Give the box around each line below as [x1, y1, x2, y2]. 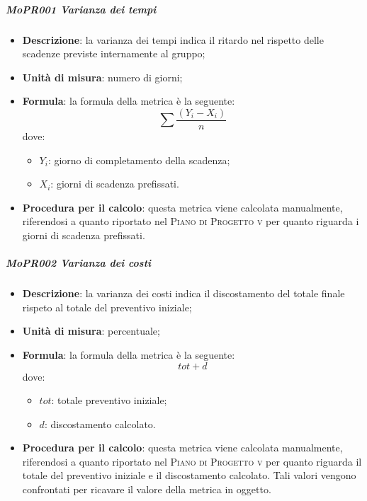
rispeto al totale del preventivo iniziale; [22, 299, 192, 314]
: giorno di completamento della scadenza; [47, 152, 230, 167]
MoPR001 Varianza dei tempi [6, 1, 157, 16]
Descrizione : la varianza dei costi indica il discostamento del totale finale [22, 286, 345, 301]
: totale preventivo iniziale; [51, 393, 167, 408]
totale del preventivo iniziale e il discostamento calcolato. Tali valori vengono [22, 468, 356, 483]
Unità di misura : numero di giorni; [22, 69, 183, 84]
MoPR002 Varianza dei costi [6, 255, 152, 270]
